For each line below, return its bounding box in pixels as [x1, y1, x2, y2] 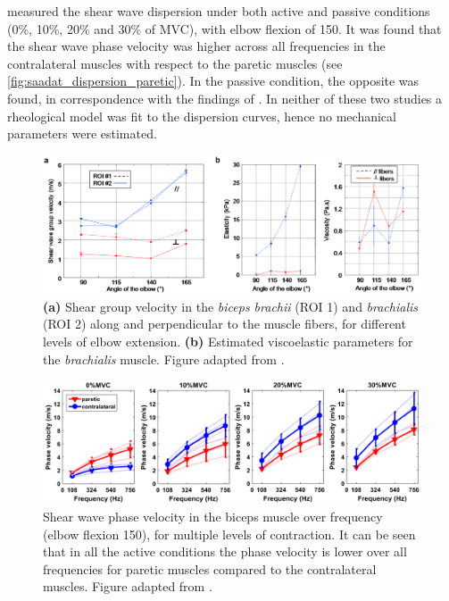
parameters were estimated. [7, 124, 157, 143]
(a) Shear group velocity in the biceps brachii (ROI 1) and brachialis [43, 296, 419, 315]
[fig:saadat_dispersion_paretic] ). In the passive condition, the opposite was [7, 71, 420, 90]
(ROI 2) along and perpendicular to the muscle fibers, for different [43, 314, 406, 333]
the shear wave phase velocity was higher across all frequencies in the [7, 37, 386, 55]
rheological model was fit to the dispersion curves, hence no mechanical [7, 106, 396, 125]
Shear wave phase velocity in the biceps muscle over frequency [43, 507, 383, 526]
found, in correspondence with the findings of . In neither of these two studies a [7, 88, 443, 107]
